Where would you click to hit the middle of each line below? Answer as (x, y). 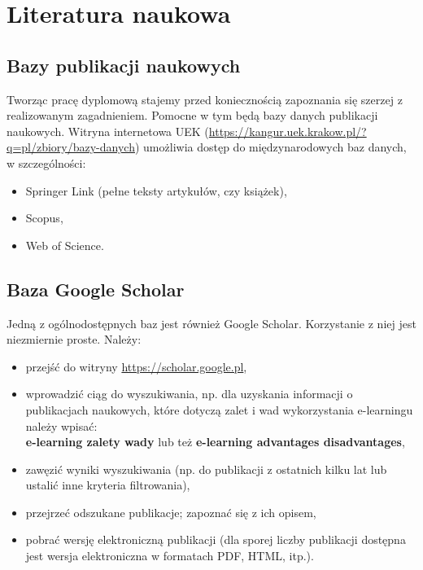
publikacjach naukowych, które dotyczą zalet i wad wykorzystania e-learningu (219, 409)
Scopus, (44, 218)
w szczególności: (46, 162)
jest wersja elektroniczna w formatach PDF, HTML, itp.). (170, 556)
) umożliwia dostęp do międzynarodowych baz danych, (270, 147)
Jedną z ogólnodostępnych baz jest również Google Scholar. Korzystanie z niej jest (211, 323)
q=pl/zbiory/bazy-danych (71, 147)
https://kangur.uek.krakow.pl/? (288, 131)
